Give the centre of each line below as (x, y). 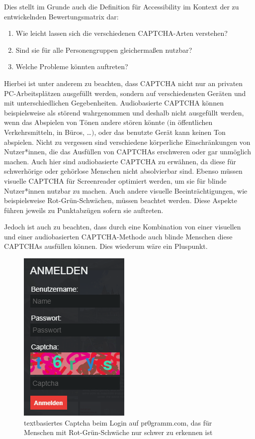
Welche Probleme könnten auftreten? (72, 66)
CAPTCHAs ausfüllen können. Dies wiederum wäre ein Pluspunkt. (106, 246)
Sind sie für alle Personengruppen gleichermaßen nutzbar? (104, 50)
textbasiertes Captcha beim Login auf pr (86, 422)
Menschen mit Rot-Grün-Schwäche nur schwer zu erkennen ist (118, 432)
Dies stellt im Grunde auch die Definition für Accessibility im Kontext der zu (122, 6)
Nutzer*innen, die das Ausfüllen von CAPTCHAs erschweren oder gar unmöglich (127, 152)
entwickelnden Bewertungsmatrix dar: (61, 16)
